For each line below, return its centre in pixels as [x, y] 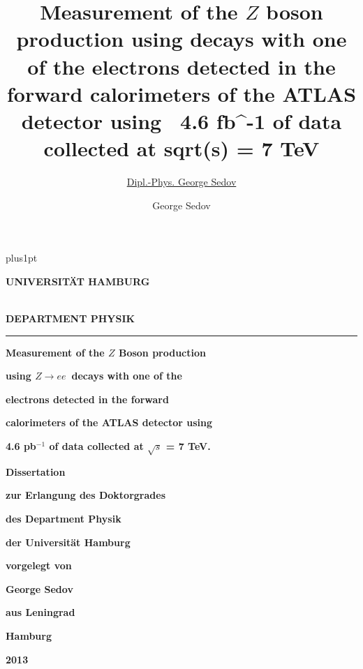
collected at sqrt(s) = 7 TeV [181, 148]
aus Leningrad [40, 612]
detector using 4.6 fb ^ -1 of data [181, 120]
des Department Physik [64, 518]
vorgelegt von [39, 565]
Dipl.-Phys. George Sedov [181, 182]
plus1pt [22, 258]
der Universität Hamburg [68, 542]
